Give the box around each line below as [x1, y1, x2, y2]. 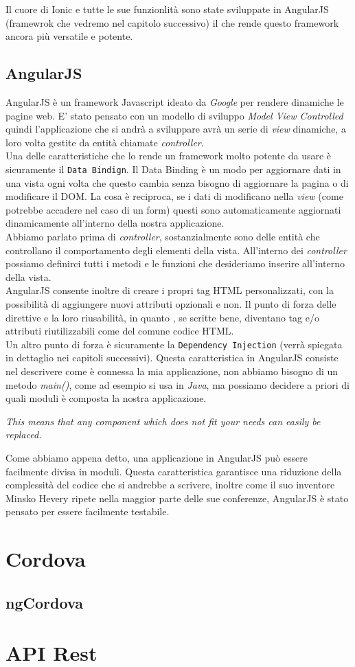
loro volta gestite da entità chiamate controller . [5, 135, 204, 149]
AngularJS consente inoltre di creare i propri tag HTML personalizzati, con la [5, 283, 334, 297]
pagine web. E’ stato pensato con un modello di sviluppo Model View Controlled [5, 108, 343, 122]
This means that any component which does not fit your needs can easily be [5, 414, 321, 428]
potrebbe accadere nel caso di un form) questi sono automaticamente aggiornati [5, 202, 341, 216]
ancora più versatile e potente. [5, 29, 133, 43]
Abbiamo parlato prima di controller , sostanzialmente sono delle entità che [5, 229, 320, 243]
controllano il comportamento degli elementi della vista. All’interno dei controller [5, 242, 347, 257]
